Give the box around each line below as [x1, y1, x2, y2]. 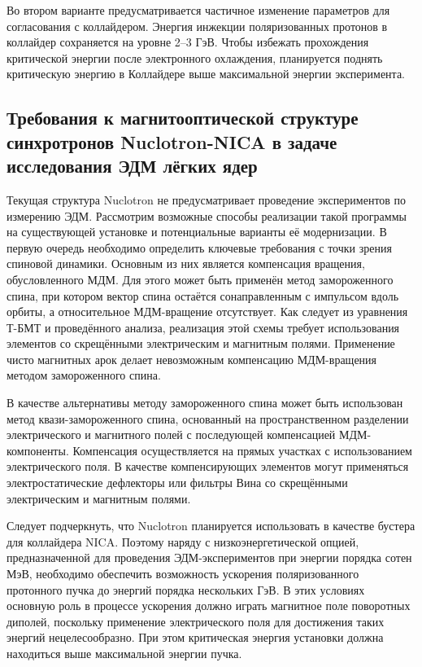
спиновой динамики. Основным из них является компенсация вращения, [7, 255, 365, 272]
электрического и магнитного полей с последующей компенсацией [7, 426, 336, 443]
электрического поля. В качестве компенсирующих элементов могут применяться [7, 458, 409, 475]
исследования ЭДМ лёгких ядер [7, 153, 258, 178]
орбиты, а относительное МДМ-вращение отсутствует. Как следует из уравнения [7, 303, 408, 320]
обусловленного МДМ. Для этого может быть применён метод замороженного [7, 270, 394, 287]
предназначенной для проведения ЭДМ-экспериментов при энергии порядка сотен [7, 549, 412, 566]
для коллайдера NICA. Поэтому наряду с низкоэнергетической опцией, [7, 533, 359, 550]
